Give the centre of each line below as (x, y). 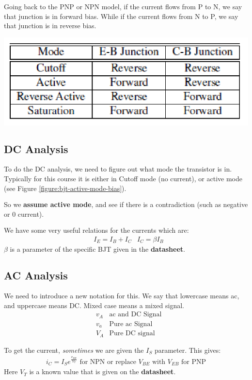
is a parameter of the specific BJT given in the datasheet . (97, 249)
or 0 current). (24, 214)
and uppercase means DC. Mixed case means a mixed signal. (94, 305)
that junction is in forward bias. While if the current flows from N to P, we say (121, 16)
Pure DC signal (132, 334)
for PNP (194, 362)
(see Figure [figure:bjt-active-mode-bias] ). (65, 188)
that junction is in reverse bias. (50, 26)
